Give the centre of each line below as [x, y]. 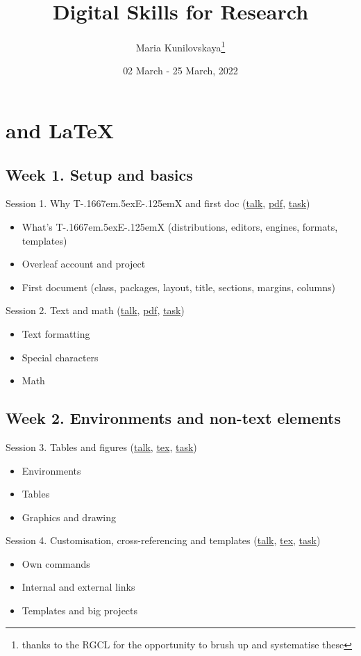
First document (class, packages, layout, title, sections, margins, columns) [178, 287]
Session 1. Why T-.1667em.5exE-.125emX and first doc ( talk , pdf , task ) [158, 203]
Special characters [60, 357]
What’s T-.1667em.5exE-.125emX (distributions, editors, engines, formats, [180, 226]
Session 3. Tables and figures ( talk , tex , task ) [101, 446]
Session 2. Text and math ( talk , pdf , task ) [95, 310]
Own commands [56, 563]
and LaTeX [60, 130]
